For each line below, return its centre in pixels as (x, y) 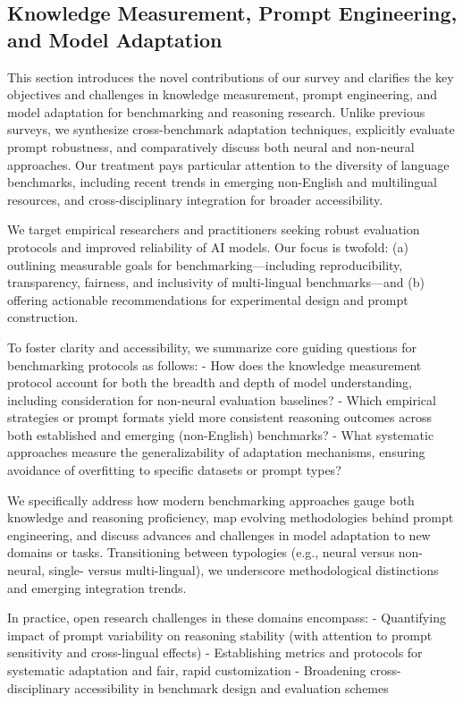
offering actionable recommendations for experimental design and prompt (208, 299)
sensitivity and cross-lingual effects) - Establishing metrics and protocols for (215, 652)
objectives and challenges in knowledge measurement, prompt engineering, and (223, 94)
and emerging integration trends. (97, 587)
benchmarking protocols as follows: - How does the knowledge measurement (215, 364)
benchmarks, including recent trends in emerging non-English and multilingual (222, 182)
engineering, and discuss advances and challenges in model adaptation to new (219, 534)
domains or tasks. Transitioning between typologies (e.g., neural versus (201, 552)
